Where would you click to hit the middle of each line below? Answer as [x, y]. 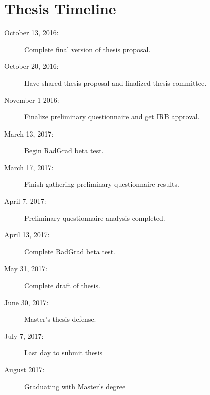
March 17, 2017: [29, 167]
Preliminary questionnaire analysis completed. [95, 218]
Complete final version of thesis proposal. [87, 49]
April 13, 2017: [27, 235]
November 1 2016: [32, 100]
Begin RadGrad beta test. [64, 150]
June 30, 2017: [26, 302]
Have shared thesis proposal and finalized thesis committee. [116, 83]
